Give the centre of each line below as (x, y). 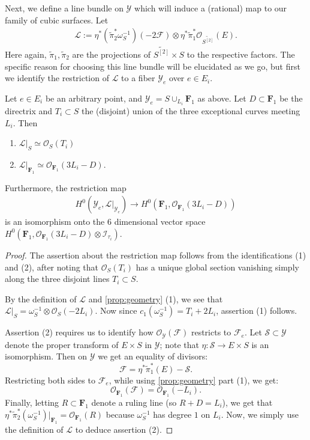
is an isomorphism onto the (55, 222)
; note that (179, 344)
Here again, (26, 54)
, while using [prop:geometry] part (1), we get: (194, 380)
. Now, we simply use (260, 414)
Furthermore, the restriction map (66, 187)
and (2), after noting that (52, 267)
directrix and (29, 111)
